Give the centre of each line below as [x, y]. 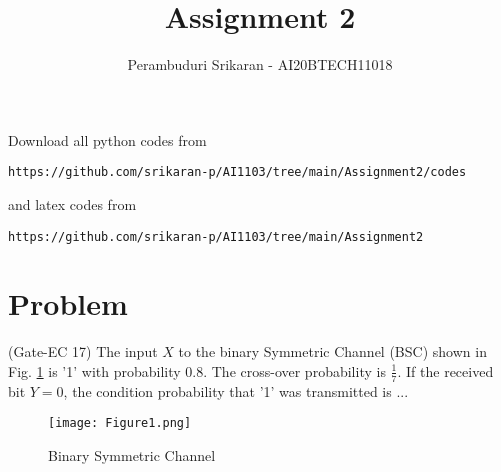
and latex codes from [72, 203]
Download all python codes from [107, 139]
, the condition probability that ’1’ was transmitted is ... [236, 390]
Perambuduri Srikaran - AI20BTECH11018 [260, 64]
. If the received [445, 370]
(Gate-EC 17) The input [83, 351]
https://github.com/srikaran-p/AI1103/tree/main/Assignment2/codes [237, 172]
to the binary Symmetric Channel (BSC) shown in [332, 351]
